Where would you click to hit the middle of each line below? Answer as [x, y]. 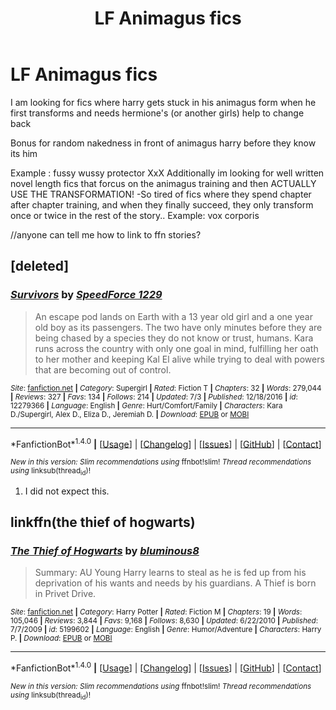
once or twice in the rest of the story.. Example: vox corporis [135, 215]
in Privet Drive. [65, 594]
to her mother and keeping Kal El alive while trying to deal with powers [179, 359]
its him [24, 153]
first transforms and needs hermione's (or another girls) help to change [157, 113]
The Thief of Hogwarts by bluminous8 [105, 550]
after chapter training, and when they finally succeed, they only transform [162, 204]
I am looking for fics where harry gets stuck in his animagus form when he [163, 102]
